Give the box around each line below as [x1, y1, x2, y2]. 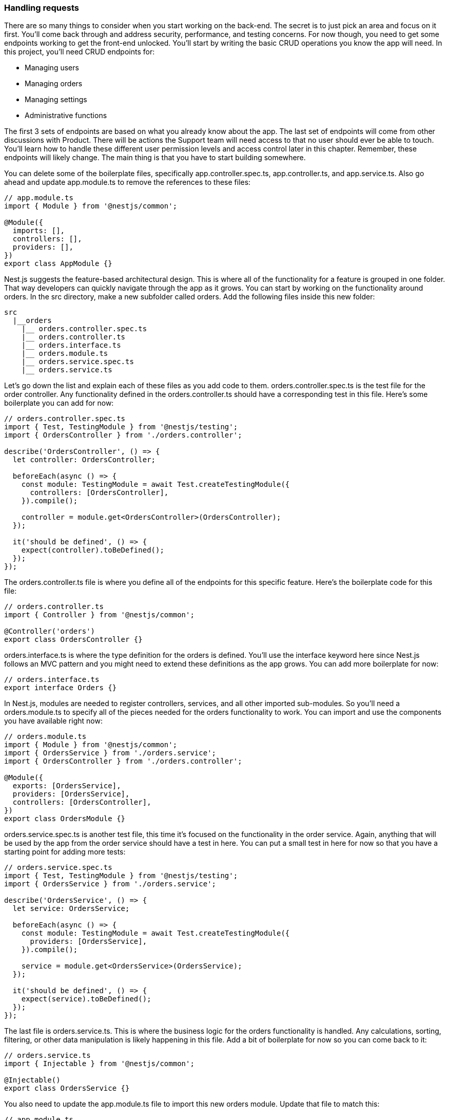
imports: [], [12, 226, 65, 235]
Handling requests [4, 3, 79, 13]
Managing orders [25, 79, 83, 88]
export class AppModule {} [4, 259, 112, 268]
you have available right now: [4, 716, 103, 726]
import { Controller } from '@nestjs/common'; [4, 611, 194, 619]
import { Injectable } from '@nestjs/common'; [4, 1059, 194, 1068]
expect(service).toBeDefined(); [21, 995, 151, 1003]
